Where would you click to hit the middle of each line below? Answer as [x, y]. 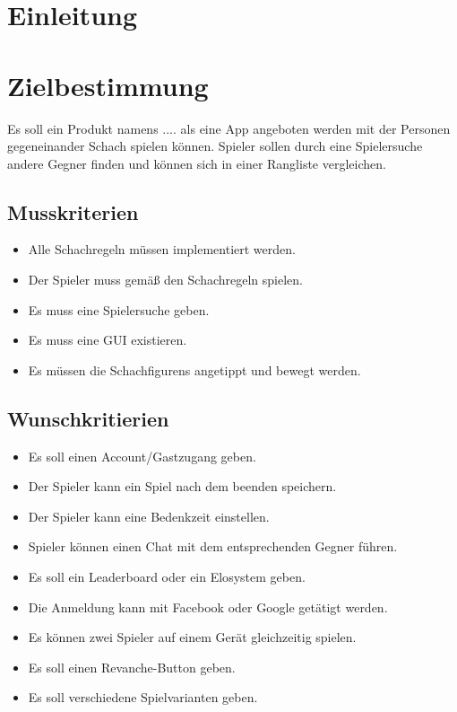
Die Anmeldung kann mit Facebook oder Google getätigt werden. [208, 607]
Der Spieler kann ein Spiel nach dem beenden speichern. [182, 486]
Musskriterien [73, 211]
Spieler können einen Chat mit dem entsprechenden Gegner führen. [213, 546]
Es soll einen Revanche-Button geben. [132, 667]
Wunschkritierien [88, 418]
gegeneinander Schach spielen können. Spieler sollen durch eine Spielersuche [215, 146]
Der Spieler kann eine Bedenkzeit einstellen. [149, 516]
